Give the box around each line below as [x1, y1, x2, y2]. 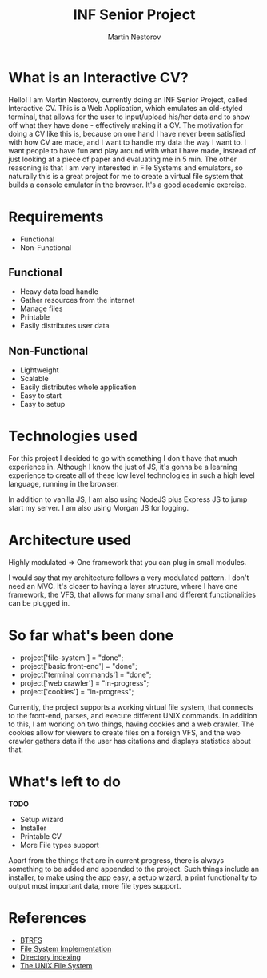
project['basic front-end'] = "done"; [19, 662, 137, 671]
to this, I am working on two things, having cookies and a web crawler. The [8, 719, 255, 729]
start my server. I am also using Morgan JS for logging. [8, 503, 189, 513]
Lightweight [19, 365, 59, 375]
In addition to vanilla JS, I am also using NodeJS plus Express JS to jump [8, 495, 248, 504]
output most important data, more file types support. [8, 881, 181, 890]
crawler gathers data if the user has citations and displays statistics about [8, 737, 252, 746]
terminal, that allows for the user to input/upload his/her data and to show [8, 112, 250, 121]
